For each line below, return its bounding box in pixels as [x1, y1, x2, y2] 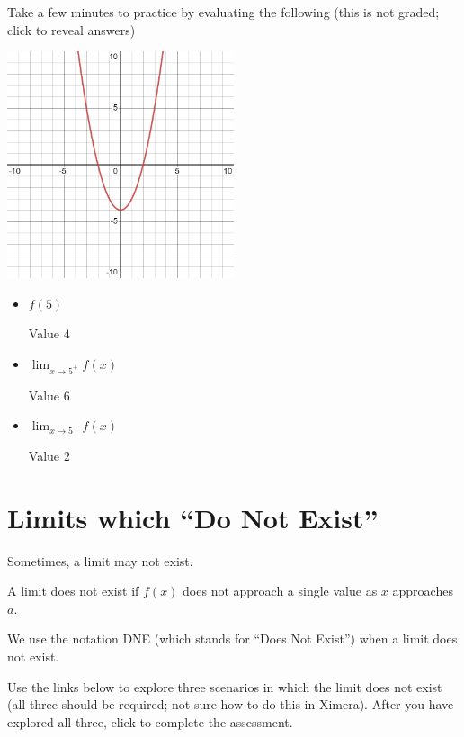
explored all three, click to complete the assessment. [7, 712, 293, 731]
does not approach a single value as [183, 581, 378, 600]
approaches [392, 581, 453, 600]
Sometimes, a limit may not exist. [7, 551, 193, 570]
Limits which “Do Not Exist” [7, 499, 379, 535]
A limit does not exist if [7, 581, 139, 600]
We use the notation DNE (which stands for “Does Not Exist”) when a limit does [7, 629, 458, 648]
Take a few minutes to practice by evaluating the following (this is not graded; [7, 3, 440, 21]
